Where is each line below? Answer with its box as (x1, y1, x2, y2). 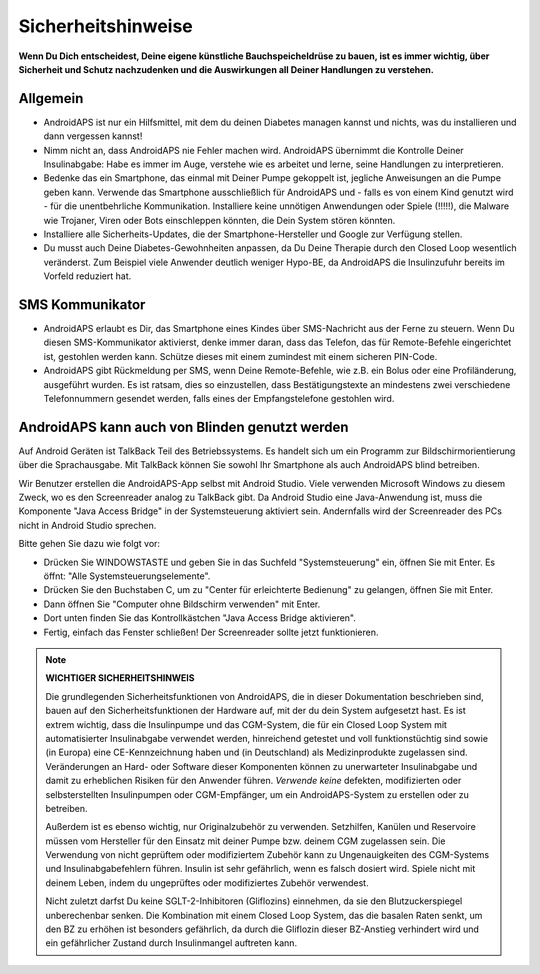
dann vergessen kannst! (43, 130, 143, 142)
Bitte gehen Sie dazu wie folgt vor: (18, 538, 160, 550)
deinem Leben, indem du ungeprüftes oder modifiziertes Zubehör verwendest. (45, 876, 369, 889)
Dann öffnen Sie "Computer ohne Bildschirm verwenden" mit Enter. (43, 598, 321, 610)
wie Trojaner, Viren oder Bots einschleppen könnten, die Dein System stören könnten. (43, 214, 396, 226)
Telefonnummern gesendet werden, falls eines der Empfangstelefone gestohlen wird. (43, 393, 395, 404)
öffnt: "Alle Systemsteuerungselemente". (43, 570, 211, 582)
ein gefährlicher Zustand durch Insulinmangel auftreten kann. (45, 937, 298, 949)
